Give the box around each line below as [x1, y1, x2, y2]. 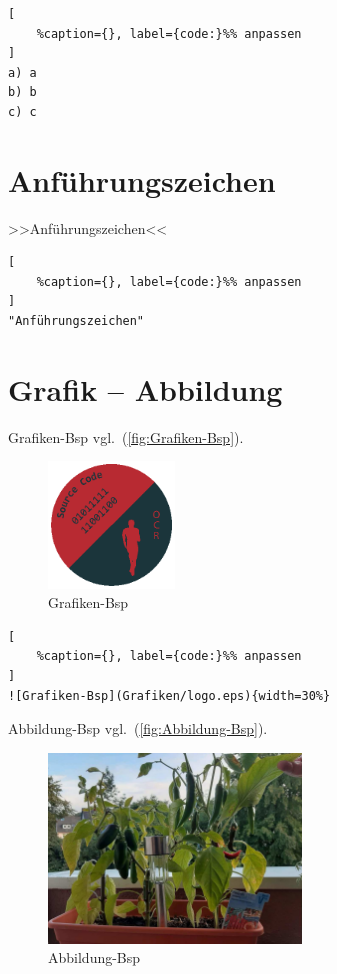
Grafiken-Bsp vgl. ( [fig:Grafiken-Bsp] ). [8, 426, 244, 447]
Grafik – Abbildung [8, 368, 283, 409]
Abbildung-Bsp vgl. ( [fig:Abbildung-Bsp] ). [8, 718, 268, 739]
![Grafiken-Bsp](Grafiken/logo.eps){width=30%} [8, 688, 331, 703]
